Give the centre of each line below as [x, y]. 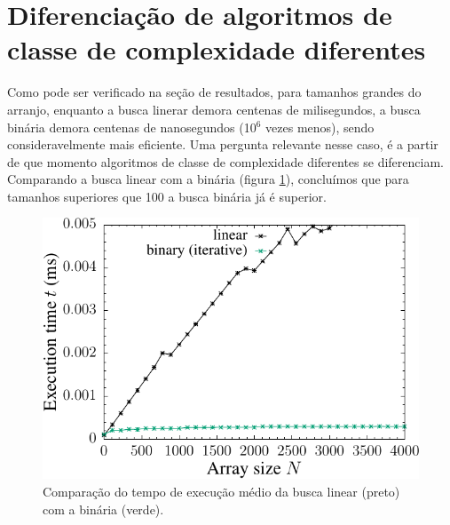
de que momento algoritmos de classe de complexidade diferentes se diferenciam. [225, 161]
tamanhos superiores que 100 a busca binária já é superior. [167, 196]
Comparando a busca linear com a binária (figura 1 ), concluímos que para [208, 179]
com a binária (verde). [103, 509]
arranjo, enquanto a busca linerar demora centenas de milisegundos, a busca [214, 109]
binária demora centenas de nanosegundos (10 [132, 127]
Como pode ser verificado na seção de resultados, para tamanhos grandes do [214, 92]
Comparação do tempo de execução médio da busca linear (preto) [221, 492]
